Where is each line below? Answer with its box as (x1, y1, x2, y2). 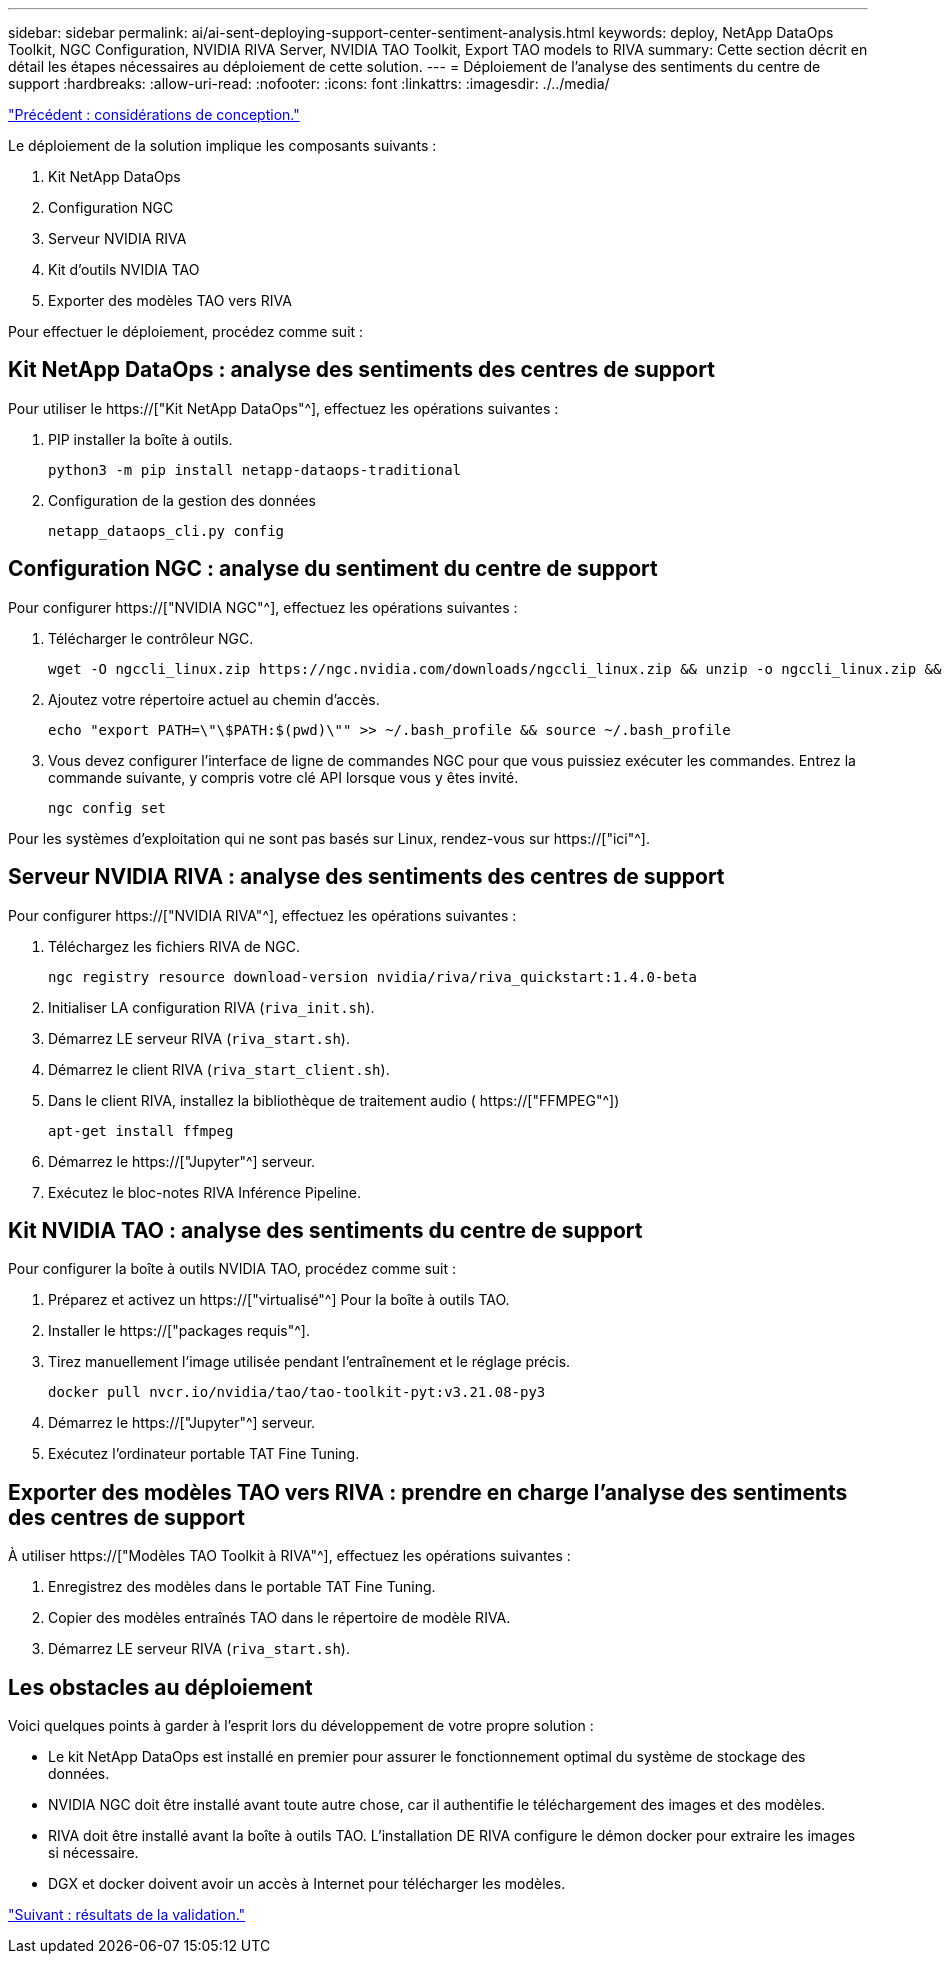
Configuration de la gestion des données (48, 491, 316, 509)
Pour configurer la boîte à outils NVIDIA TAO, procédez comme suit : (8, 1260, 457, 1278)
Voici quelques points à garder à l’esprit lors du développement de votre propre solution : (8, 1717, 594, 1735)
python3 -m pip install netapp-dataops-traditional (48, 461, 462, 478)
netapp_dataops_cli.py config (48, 522, 285, 539)
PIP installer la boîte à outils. (48, 430, 233, 448)
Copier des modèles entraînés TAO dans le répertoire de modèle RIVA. (48, 1609, 511, 1627)
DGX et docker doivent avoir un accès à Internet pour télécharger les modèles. (48, 1875, 566, 1893)
